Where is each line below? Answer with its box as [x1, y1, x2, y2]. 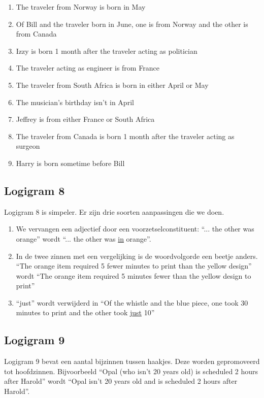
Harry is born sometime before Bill [16, 157, 125, 168]
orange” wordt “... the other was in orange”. [16, 233, 151, 244]
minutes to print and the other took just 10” [16, 307, 155, 318]
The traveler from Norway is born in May [16, 2, 146, 12]
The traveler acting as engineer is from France [16, 62, 159, 73]
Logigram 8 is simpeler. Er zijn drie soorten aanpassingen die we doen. [4, 206, 224, 217]
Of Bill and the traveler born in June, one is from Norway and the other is [16, 18, 248, 29]
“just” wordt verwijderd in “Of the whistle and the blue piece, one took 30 [16, 297, 248, 308]
